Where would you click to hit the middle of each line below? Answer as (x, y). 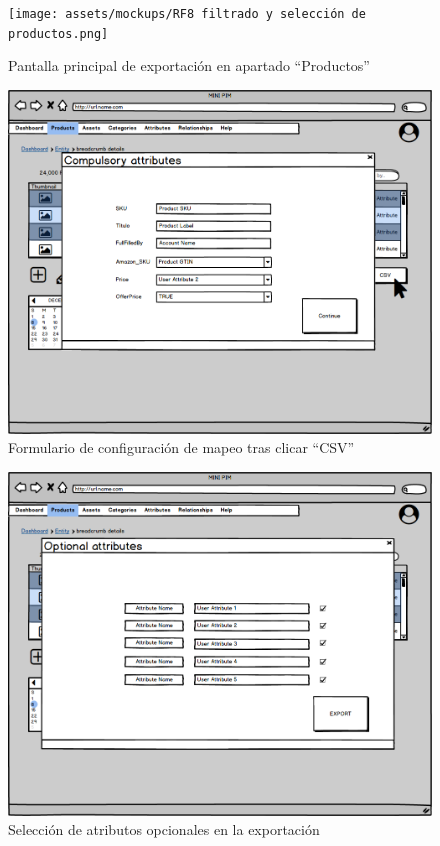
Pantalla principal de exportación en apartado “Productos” (189, 65)
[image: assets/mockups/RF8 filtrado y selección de (187, 14)
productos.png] (58, 33)
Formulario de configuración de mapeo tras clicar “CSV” (181, 447)
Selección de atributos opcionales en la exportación (164, 829)
